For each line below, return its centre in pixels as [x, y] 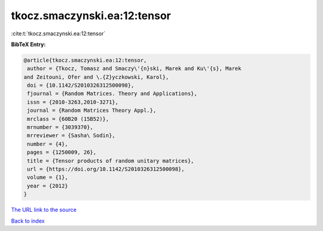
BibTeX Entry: [28, 44]
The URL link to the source [44, 210]
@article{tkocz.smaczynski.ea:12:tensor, [85, 60]
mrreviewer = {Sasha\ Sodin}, [71, 136]
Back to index [28, 221]
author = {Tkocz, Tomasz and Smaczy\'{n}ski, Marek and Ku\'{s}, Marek [134, 69]
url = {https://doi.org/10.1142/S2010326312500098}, [106, 169]
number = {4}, [48, 144]
